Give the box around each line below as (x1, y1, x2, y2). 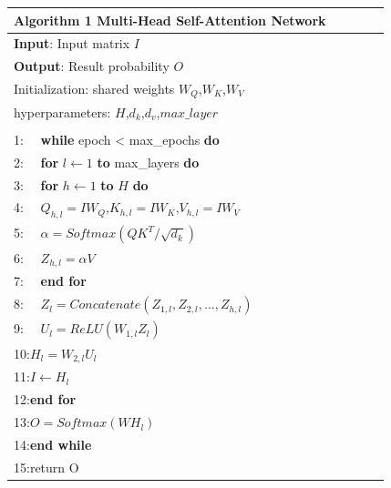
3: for (14, 175, 59, 194)
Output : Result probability (14, 56, 170, 76)
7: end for (14, 271, 87, 290)
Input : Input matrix (14, 34, 130, 53)
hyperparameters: (14, 102, 111, 121)
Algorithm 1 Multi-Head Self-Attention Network (14, 10, 326, 29)
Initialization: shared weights (14, 79, 175, 98)
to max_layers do (97, 152, 200, 171)
